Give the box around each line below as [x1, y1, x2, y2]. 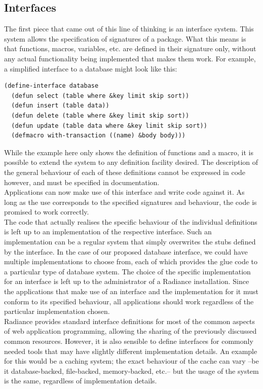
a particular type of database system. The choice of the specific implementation [4, 266, 251, 276]
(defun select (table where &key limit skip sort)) [11, 92, 190, 99]
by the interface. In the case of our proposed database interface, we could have [4, 246, 248, 257]
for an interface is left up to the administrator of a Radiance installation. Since [4, 276, 249, 287]
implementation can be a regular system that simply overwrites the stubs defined [4, 236, 256, 247]
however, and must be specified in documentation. [4, 176, 160, 187]
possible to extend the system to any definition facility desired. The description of [4, 157, 258, 167]
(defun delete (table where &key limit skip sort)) [11, 112, 190, 119]
